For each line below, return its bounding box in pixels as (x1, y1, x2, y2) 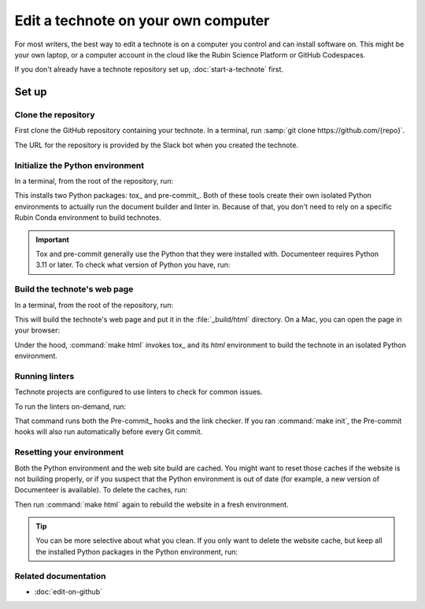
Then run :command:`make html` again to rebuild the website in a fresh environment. (14, 499, 289, 509)
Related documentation (14, 570, 106, 581)
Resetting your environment (14, 447, 124, 458)
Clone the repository (14, 110, 95, 121)
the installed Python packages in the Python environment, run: (35, 547, 238, 556)
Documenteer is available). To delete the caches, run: (14, 485, 188, 495)
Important (35, 235, 70, 244)
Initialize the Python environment (14, 160, 145, 171)
